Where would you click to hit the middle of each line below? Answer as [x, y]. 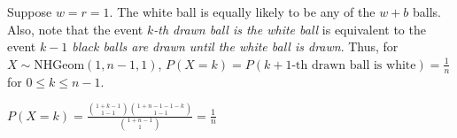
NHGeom [59, 65]
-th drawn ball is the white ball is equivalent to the [290, 29]
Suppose [30, 11]
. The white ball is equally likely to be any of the [242, 11]
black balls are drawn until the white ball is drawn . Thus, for [235, 46]
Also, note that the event [75, 29]
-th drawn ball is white [354, 65]
